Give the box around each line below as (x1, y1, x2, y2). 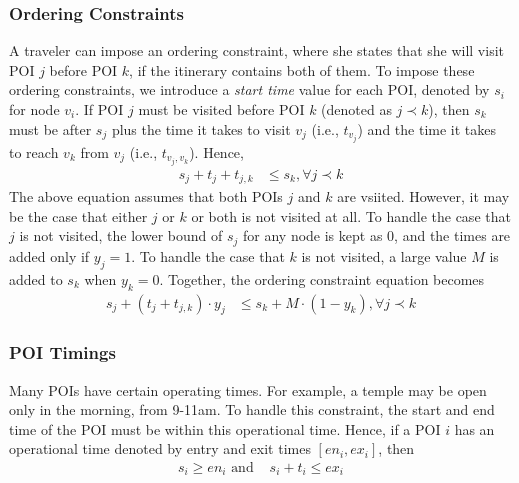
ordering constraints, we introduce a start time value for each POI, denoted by (9, 79, 490, 100)
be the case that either (9, 205, 148, 226)
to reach (9, 141, 59, 162)
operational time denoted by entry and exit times (9, 438, 311, 459)
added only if (9, 245, 90, 266)
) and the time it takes (357, 118, 497, 139)
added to (9, 268, 63, 289)
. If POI (75, 99, 124, 119)
